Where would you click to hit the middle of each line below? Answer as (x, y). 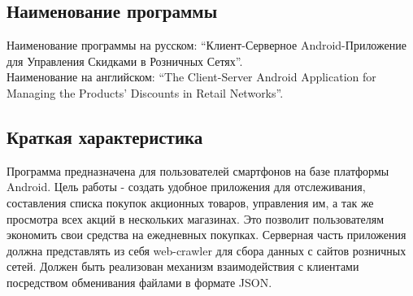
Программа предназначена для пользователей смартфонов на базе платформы (198, 170)
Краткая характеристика (105, 136)
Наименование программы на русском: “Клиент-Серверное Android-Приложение (206, 45)
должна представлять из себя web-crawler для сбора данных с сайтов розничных (206, 250)
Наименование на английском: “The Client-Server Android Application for (191, 77)
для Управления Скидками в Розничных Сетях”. (125, 61)
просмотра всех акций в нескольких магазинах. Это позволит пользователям (196, 218)
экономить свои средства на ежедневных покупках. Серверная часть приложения (206, 235)
